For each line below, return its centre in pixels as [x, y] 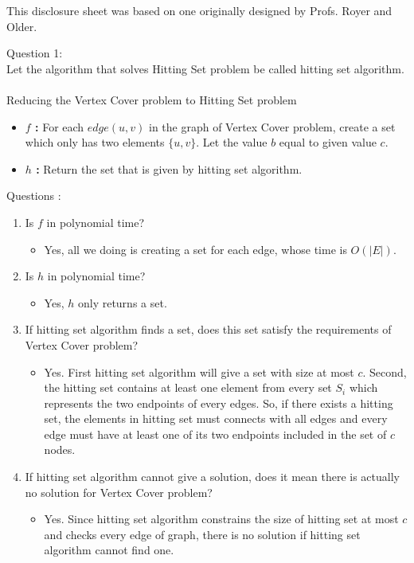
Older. [22, 26]
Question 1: [35, 53]
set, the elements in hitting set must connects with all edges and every [216, 418]
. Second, [385, 371]
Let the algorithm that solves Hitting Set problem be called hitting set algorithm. [205, 68]
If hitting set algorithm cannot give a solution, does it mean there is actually [212, 477]
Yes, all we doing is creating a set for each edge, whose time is [195, 249]
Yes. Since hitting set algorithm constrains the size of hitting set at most [221, 519]
